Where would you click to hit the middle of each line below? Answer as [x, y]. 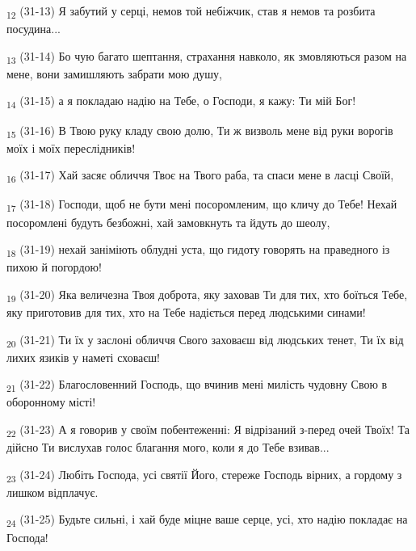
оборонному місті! [51, 402]
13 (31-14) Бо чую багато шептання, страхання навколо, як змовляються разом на [207, 57]
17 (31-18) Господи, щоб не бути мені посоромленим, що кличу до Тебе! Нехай [202, 205]
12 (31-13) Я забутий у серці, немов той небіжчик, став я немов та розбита [191, 12]
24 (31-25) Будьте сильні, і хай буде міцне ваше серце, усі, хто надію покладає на [207, 520]
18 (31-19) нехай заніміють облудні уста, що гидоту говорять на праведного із [198, 250]
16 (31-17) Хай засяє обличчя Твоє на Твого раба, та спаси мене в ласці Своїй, [200, 176]
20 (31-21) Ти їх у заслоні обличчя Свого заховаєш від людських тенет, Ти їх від [205, 340]
